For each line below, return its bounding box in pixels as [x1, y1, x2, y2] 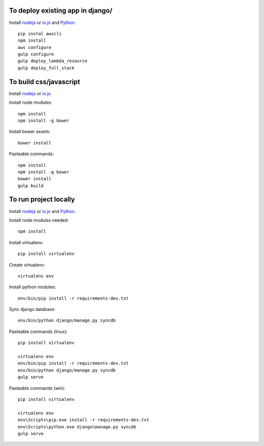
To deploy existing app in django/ [9, 6, 112, 15]
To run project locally [9, 195, 75, 204]
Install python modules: [9, 284, 56, 290]
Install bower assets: [9, 129, 51, 135]
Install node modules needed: [9, 217, 69, 223]
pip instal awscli [18, 31, 62, 36]
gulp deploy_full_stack [18, 65, 75, 70]
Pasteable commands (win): [9, 385, 66, 391]
